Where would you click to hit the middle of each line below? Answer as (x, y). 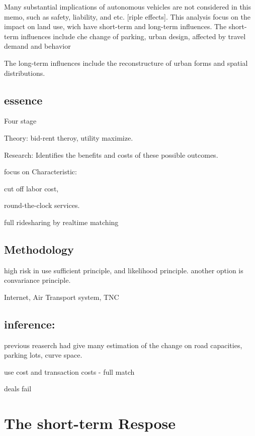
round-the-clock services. (42, 205)
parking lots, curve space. (43, 355)
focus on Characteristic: (40, 172)
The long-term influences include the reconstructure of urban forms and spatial (126, 63)
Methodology (39, 249)
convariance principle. (37, 280)
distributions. (25, 73)
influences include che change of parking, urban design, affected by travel (133, 36)
